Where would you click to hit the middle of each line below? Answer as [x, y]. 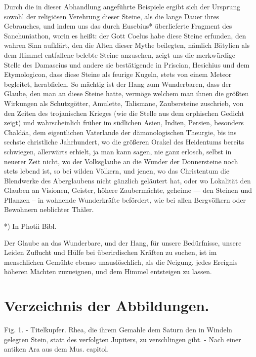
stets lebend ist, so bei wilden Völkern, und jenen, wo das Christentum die [117, 171]
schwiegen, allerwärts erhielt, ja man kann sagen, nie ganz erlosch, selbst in [118, 151]
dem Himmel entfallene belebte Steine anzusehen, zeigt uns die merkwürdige [120, 54]
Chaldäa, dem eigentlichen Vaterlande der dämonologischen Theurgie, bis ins [120, 132]
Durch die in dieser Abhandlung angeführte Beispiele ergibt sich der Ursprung [122, 6]
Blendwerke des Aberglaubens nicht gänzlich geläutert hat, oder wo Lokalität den [128, 180]
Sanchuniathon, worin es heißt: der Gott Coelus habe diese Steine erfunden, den [125, 35]
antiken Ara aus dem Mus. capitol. [57, 349]
